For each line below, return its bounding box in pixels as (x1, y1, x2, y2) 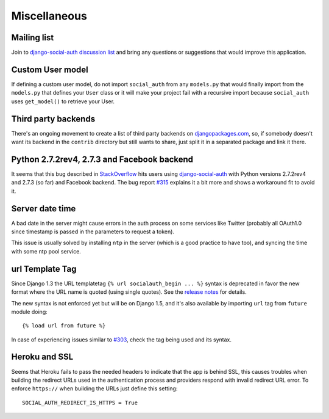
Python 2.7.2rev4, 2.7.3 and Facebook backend (11, 154, 194, 164)
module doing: (11, 308, 48, 315)
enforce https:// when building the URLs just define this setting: (11, 385, 178, 392)
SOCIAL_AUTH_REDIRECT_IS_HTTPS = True (22, 399, 138, 406)
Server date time (11, 203, 76, 214)
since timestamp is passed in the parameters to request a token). (11, 228, 175, 235)
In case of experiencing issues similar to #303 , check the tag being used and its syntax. (11, 336, 232, 343)
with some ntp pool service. (11, 247, 82, 255)
